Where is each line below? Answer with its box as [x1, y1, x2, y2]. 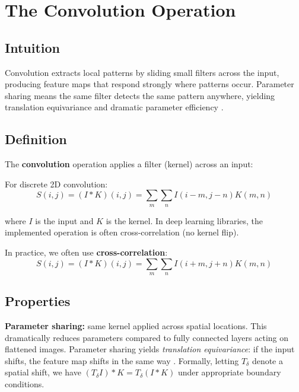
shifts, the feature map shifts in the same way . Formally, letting [5, 354, 239, 366]
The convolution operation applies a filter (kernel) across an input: [5, 158, 253, 170]
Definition [5, 130, 67, 148]
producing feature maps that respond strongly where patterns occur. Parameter [5, 78, 294, 90]
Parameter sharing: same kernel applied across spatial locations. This [5, 320, 267, 332]
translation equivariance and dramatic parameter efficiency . [5, 101, 224, 113]
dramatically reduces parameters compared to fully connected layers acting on [5, 331, 289, 343]
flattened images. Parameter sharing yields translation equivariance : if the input [5, 343, 295, 355]
